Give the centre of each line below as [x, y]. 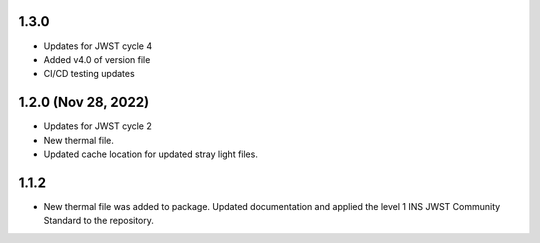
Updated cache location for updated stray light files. [151, 154]
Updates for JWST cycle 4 [98, 46]
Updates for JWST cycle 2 [97, 126]
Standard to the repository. [99, 221]
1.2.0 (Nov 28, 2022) [84, 102]
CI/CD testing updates [89, 74]
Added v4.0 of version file [97, 59]
